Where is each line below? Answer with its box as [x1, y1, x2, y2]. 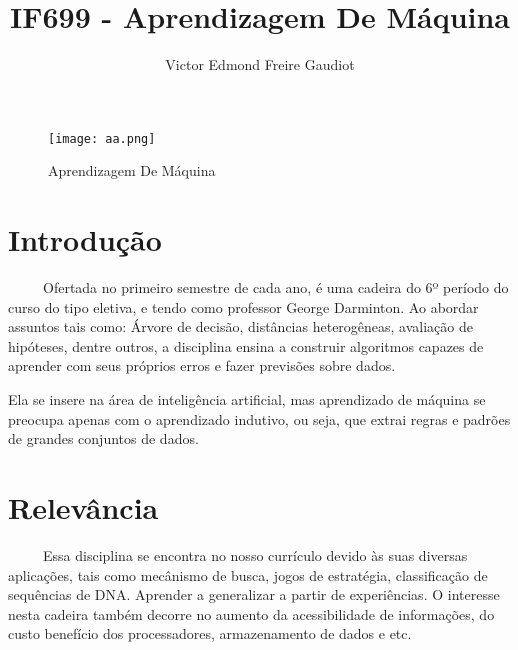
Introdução [8, 219, 162, 260]
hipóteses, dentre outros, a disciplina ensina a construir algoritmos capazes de [8, 335, 484, 356]
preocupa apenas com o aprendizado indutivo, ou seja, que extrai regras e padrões [8, 408, 511, 429]
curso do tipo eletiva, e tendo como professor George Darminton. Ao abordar [8, 296, 479, 317]
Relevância [8, 487, 159, 528]
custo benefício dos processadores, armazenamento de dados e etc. [8, 623, 412, 644]
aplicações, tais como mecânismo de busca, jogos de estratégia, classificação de [8, 564, 488, 585]
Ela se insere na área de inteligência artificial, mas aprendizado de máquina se [8, 389, 486, 410]
